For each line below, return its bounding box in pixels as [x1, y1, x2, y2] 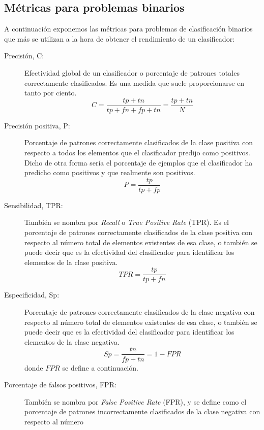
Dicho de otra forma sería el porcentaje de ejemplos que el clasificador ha [24, 157, 253, 168]
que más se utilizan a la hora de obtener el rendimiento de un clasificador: [4, 33, 235, 44]
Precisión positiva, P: [4, 120, 70, 130]
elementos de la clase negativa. [24, 336, 120, 347]
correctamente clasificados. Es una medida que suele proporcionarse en [24, 77, 245, 88]
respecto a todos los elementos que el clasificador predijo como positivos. [24, 147, 250, 158]
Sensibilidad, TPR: [4, 200, 63, 210]
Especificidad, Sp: [4, 289, 60, 300]
